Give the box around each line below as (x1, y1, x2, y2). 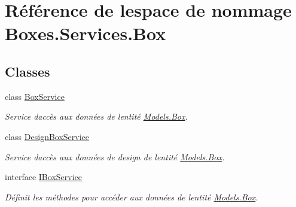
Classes (5, 62, 50, 80)
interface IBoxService (5, 171, 82, 183)
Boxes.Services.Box (5, 21, 166, 45)
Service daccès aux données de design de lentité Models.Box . (5, 150, 225, 163)
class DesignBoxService (5, 130, 90, 142)
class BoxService (5, 90, 65, 102)
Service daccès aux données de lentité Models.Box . (5, 110, 188, 123)
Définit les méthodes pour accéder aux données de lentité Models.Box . (5, 190, 258, 203)
